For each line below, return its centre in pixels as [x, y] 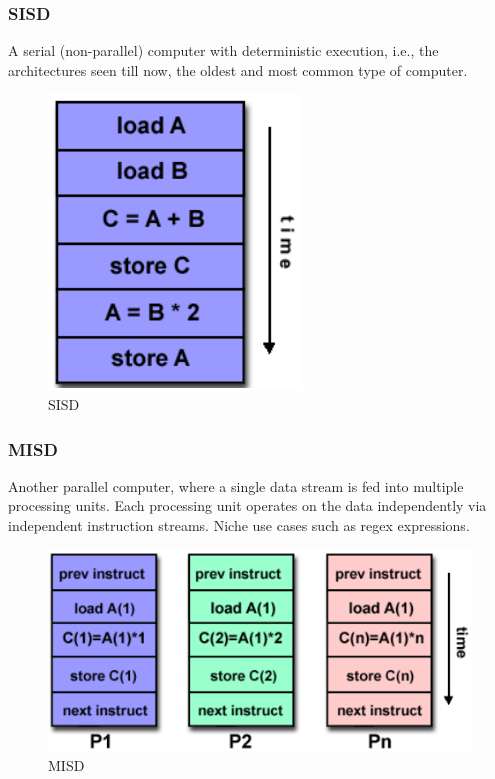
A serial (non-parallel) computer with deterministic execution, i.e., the [223, 50]
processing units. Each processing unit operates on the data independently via [247, 505]
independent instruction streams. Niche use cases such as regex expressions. [239, 525]
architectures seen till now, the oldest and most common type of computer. [238, 69]
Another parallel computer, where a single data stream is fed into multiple [236, 485]
